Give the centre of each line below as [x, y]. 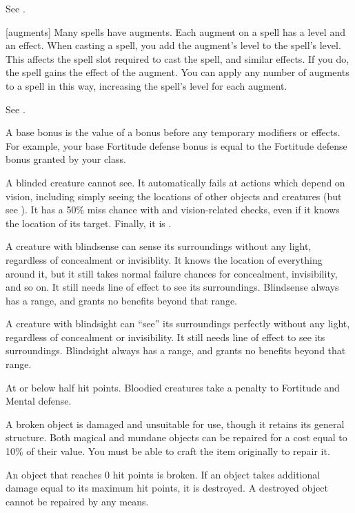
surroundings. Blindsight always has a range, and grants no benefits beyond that [176, 350]
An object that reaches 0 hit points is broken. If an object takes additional [163, 474]
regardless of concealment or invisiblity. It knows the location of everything [164, 259]
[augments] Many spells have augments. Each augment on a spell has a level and [175, 31]
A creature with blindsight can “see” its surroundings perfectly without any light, [178, 323]
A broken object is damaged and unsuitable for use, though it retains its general [175, 424]
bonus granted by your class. [66, 159]
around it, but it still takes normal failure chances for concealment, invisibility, [172, 273]
